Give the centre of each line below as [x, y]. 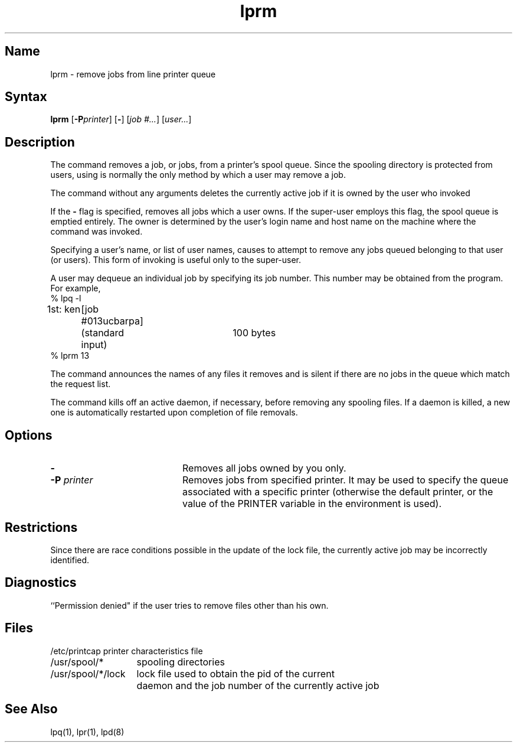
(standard [102, 333]
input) [94, 345]
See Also [31, 709]
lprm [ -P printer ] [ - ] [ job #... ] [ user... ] [121, 119]
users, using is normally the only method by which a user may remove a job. [198, 175]
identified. [70, 560]
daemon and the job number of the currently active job [258, 685]
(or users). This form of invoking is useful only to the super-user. [176, 260]
